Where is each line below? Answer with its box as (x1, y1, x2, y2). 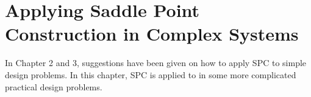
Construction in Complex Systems (5, 21, 299, 46)
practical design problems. (5, 80, 102, 93)
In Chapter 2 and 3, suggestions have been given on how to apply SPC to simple (5, 56, 307, 69)
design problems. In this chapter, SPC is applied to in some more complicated (5, 68, 296, 81)
